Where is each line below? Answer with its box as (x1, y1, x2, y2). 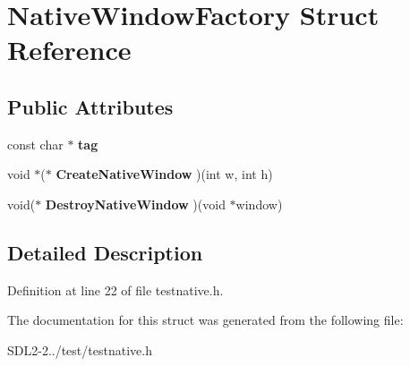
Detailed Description (7, 238, 203, 266)
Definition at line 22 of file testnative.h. (7, 280, 224, 299)
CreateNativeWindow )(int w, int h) (56, 165, 273, 183)
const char (7, 134, 64, 153)
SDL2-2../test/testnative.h (7, 340, 152, 359)
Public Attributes (7, 92, 174, 120)
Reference (7, 31, 132, 68)
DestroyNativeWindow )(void (45, 194, 226, 213)
